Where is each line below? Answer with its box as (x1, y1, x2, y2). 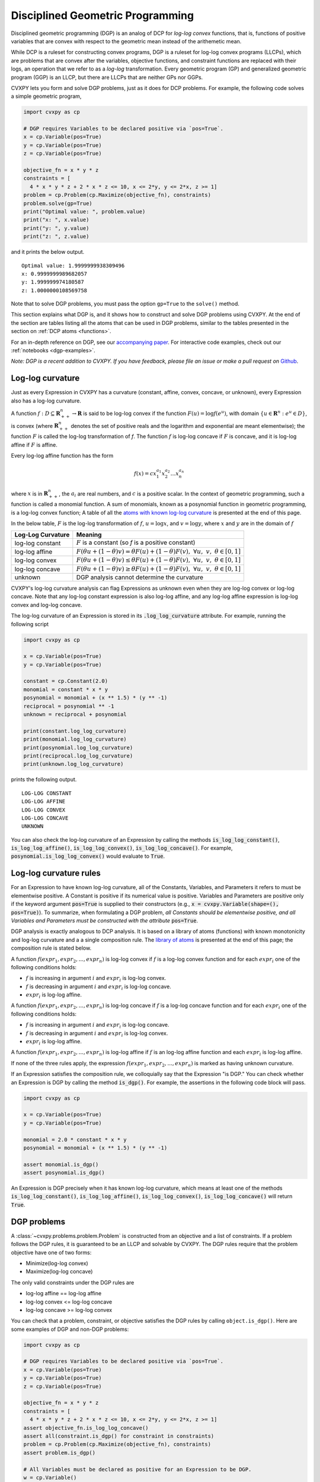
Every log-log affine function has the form (11, 452, 114, 459)
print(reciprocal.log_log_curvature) (23, 752, 133, 759)
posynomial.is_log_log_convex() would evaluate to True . (11, 852, 165, 860)
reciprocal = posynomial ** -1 (23, 702, 115, 710)
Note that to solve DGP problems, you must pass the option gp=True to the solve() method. (11, 300, 239, 308)
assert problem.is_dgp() (23, 1449, 96, 1456)
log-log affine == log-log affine (25, 1290, 102, 1297)
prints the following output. (11, 776, 77, 783)
